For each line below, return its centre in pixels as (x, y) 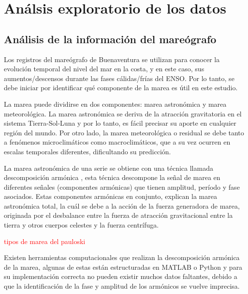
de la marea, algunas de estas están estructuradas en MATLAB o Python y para (123, 267)
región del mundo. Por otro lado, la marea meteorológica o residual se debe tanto (124, 132)
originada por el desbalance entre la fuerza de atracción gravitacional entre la (118, 215)
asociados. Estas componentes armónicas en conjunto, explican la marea (110, 196)
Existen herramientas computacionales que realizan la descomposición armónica (122, 257)
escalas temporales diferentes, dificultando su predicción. (88, 151)
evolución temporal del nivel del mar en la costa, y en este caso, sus (104, 69)
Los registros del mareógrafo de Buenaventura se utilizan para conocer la (112, 59)
